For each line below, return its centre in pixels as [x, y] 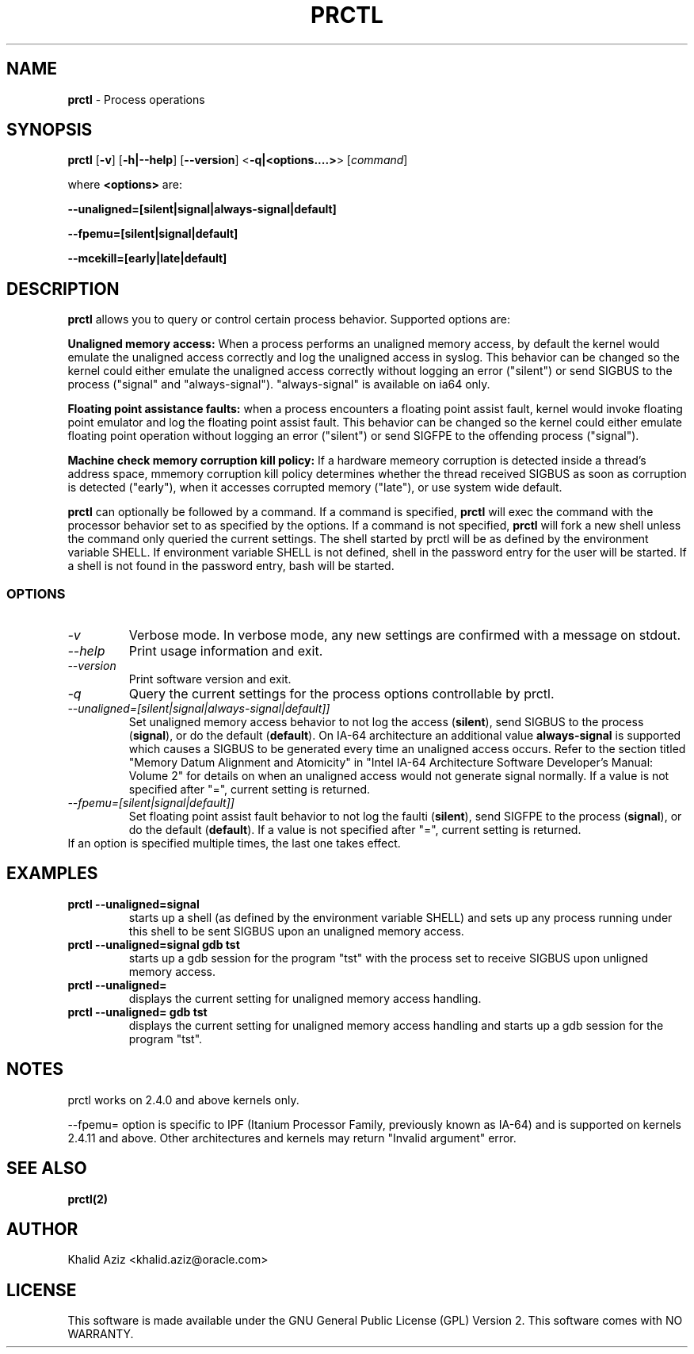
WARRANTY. [101, 1334]
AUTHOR [42, 1229]
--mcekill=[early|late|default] [147, 258]
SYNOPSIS [50, 130]
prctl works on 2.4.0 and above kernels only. [183, 1100]
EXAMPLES [52, 874]
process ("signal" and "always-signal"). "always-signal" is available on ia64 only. [279, 384]
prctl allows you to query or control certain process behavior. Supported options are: [289, 319]
